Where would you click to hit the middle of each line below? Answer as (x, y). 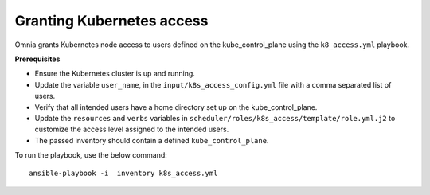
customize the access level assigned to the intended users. (132, 129)
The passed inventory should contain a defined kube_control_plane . (152, 140)
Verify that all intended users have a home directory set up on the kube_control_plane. (176, 107)
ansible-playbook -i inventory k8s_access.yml (123, 174)
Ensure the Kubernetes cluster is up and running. (115, 74)
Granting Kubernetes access (111, 21)
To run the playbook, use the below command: (91, 155)
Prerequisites (37, 59)
